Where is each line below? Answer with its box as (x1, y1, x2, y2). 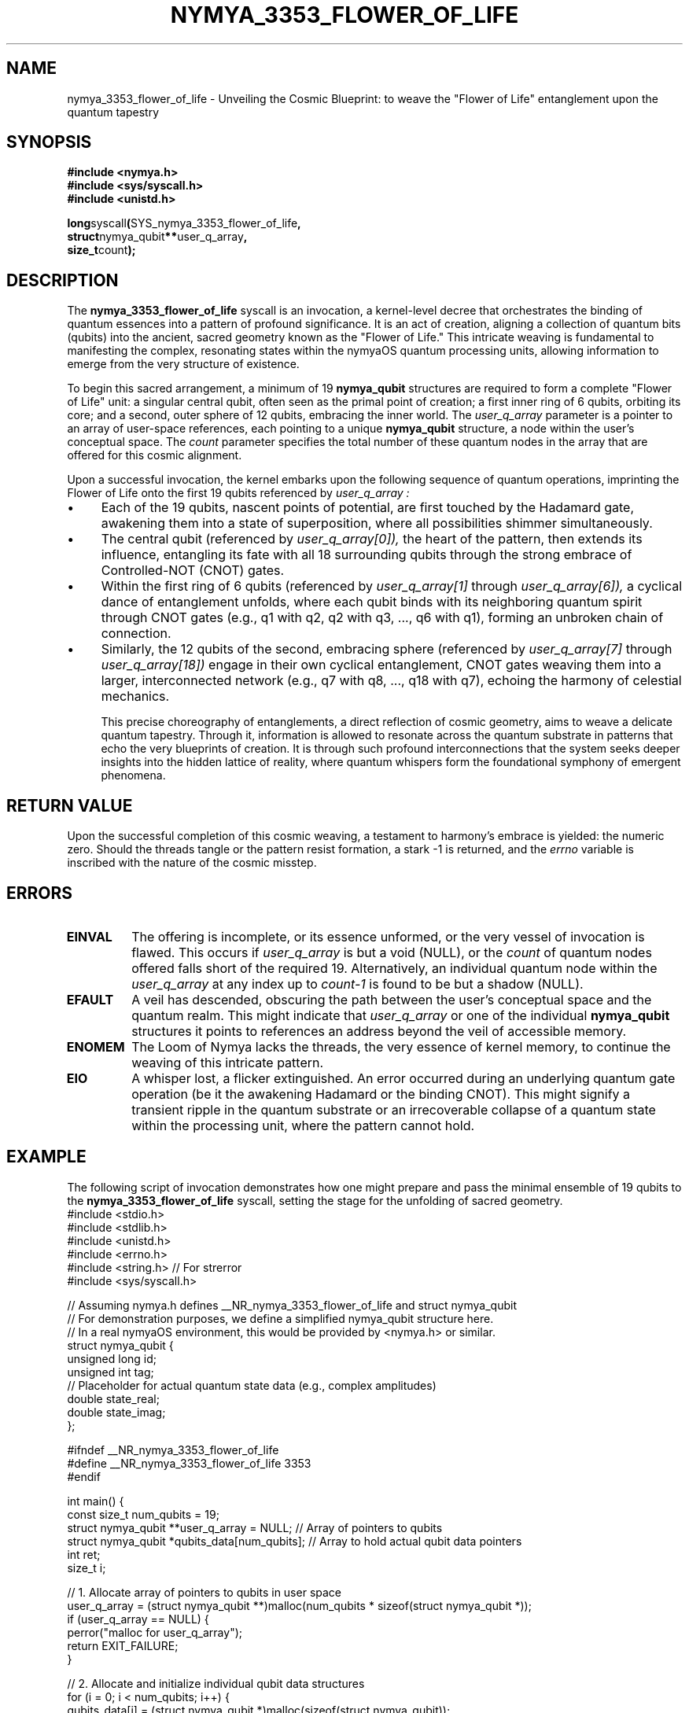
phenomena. (101, 768, 166, 783)
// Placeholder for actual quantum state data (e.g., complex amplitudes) (67, 1378, 437, 1392)
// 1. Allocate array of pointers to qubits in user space (67, 1585, 342, 1599)
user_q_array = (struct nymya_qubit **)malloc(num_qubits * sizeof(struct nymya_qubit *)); (67, 1598, 532, 1612)
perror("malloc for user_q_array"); (67, 1625, 242, 1639)
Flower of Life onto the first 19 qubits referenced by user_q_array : (67, 486, 410, 500)
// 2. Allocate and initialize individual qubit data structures (67, 1676, 365, 1690)
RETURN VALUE (6, 795, 133, 816)
